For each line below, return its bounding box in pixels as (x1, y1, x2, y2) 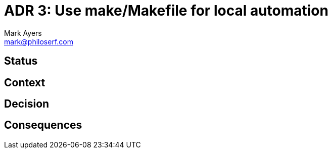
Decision (4, 97, 50, 111)
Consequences (4, 119, 82, 132)
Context (4, 76, 45, 89)
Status (4, 55, 38, 68)
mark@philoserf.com (4, 37, 73, 46)
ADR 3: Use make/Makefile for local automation (4, 2, 328, 19)
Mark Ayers (4, 28, 42, 37)
